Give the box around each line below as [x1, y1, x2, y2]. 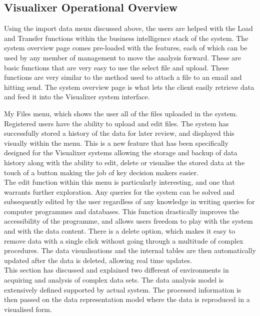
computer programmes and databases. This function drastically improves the [4, 206, 239, 216]
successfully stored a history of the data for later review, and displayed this [4, 128, 234, 138]
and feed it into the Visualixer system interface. [4, 91, 150, 102]
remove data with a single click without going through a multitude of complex [4, 235, 243, 246]
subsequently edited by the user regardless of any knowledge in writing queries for [4, 196, 255, 207]
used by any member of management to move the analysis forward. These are [4, 52, 241, 62]
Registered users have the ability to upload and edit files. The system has [4, 118, 229, 128]
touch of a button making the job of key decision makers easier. [4, 167, 199, 177]
